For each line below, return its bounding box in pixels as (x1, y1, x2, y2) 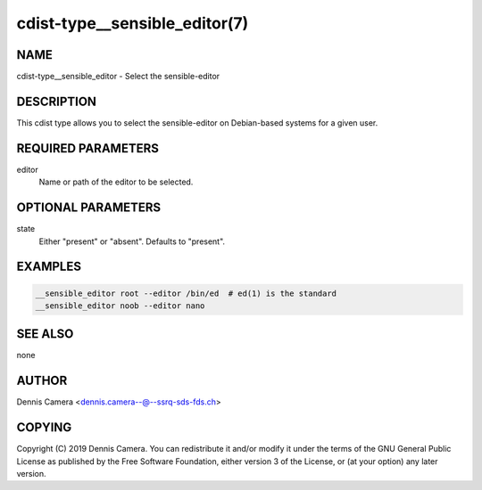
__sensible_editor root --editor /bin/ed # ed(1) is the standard (35, 288, 337, 298)
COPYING (16, 420, 72, 436)
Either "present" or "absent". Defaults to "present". (38, 236, 226, 247)
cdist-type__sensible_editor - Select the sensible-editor (16, 71, 220, 82)
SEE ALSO (16, 326, 74, 342)
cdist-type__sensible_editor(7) (16, 13, 249, 33)
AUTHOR (16, 373, 68, 388)
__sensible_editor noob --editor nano (35, 300, 205, 311)
